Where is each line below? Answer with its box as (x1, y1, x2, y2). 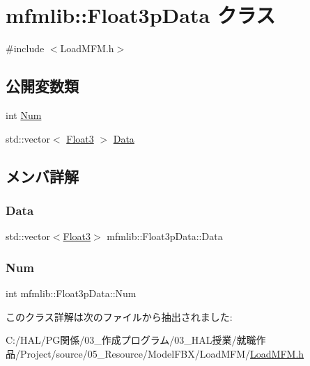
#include (6, 41, 45, 56)
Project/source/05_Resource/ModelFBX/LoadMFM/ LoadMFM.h (20, 346, 304, 360)
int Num (6, 107, 42, 122)
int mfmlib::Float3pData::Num (6, 285, 137, 300)
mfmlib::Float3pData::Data (107, 229, 223, 244)
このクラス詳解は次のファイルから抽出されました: (6, 309, 233, 324)
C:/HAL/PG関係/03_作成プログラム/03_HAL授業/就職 (6, 333, 256, 347)
